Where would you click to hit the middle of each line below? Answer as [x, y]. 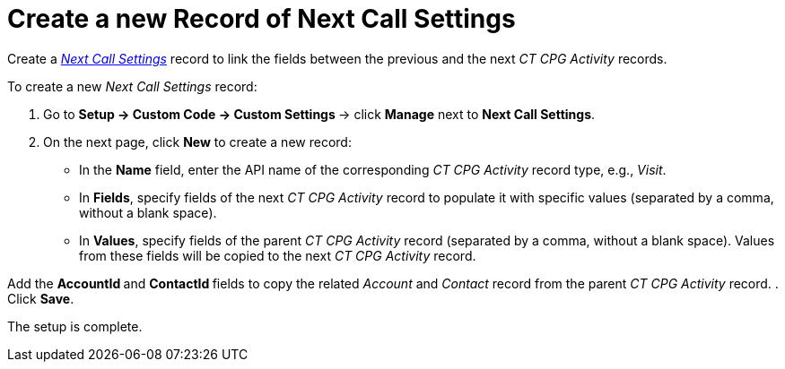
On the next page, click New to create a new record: [197, 142]
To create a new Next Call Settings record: [132, 86]
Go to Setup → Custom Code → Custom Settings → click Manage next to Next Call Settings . [319, 114]
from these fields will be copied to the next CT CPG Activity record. [278, 255]
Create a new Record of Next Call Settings [262, 19]
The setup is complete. [75, 326]
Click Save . [41, 298]
